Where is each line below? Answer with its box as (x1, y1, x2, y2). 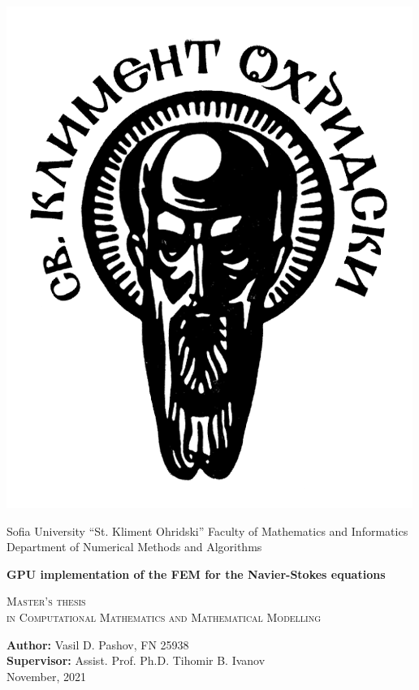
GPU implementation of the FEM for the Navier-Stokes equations (6, 565, 386, 582)
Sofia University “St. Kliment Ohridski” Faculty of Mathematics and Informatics (6, 522, 408, 539)
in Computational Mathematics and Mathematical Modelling (6, 608, 322, 625)
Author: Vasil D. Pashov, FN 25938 (6, 636, 189, 653)
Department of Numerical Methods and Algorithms (6, 538, 262, 555)
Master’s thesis (6, 593, 86, 610)
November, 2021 (6, 667, 87, 684)
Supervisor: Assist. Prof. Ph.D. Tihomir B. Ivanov (6, 652, 266, 669)
